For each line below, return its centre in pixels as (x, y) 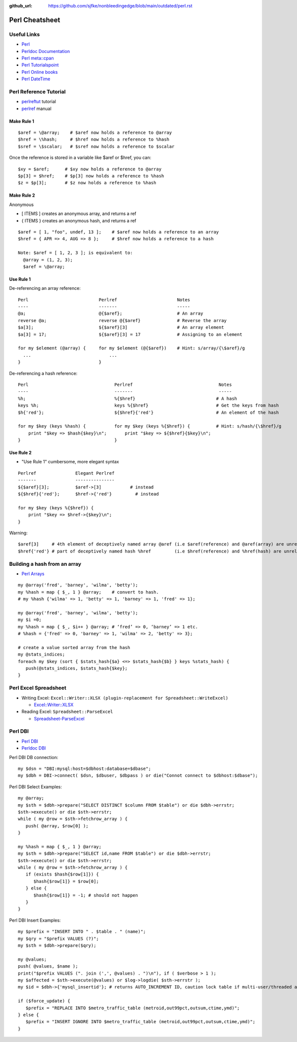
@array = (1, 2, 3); (48, 260)
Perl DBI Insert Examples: (35, 920)
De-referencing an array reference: (45, 288)
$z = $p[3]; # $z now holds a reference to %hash (87, 183)
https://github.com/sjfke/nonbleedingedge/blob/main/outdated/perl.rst (120, 6)
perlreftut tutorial (39, 102)
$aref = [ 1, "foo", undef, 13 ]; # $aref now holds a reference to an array (119, 232)
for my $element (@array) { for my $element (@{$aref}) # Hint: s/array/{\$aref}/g (131, 348)
